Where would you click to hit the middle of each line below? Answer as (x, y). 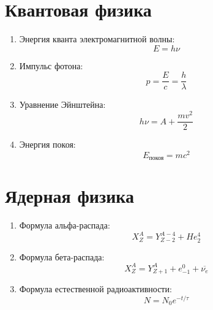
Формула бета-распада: (62, 256)
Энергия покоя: (47, 144)
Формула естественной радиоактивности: (95, 289)
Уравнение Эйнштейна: (62, 104)
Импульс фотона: (51, 65)
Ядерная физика (69, 196)
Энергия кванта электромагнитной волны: (97, 39)
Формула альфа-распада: (65, 225)
